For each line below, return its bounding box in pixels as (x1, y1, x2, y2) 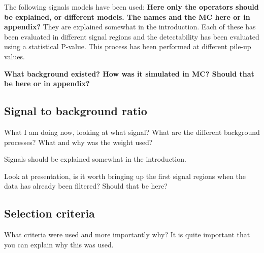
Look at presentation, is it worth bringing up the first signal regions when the (4, 170, 246, 181)
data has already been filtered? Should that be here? (4, 180, 168, 191)
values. (4, 51, 25, 61)
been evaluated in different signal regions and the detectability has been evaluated (4, 31, 259, 42)
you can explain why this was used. (4, 239, 114, 249)
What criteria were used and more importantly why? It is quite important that (4, 229, 250, 240)
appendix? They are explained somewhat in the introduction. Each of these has (4, 21, 256, 32)
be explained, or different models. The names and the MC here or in (4, 11, 250, 22)
